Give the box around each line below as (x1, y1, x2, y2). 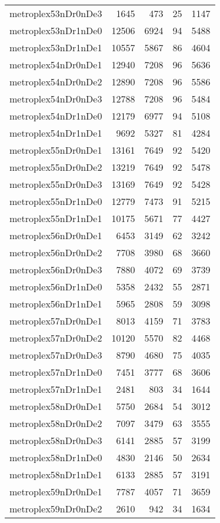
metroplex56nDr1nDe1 (9, 297, 102, 310)
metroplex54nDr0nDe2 (9, 75, 102, 88)
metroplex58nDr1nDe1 (9, 468, 102, 481)
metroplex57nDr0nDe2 (9, 331, 102, 345)
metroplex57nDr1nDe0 (9, 365, 102, 379)
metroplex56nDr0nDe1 (9, 229, 102, 242)
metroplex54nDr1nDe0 (9, 109, 102, 123)
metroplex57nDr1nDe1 (9, 382, 102, 396)
